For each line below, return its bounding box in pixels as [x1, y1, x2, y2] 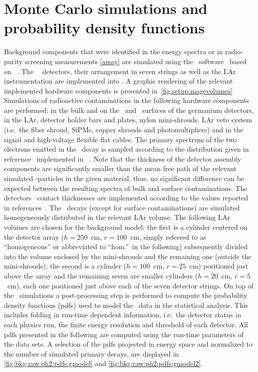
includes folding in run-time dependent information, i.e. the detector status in [4, 309, 241, 320]
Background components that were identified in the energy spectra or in [4, 46, 223, 57]
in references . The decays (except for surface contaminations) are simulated [4, 202, 240, 212]
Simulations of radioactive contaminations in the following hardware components [4, 95, 250, 105]
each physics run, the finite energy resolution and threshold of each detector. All [4, 319, 248, 329]
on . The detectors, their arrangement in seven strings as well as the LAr [4, 66, 236, 76]
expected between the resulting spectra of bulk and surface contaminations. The [4, 183, 248, 193]
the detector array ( [4, 231, 64, 242]
